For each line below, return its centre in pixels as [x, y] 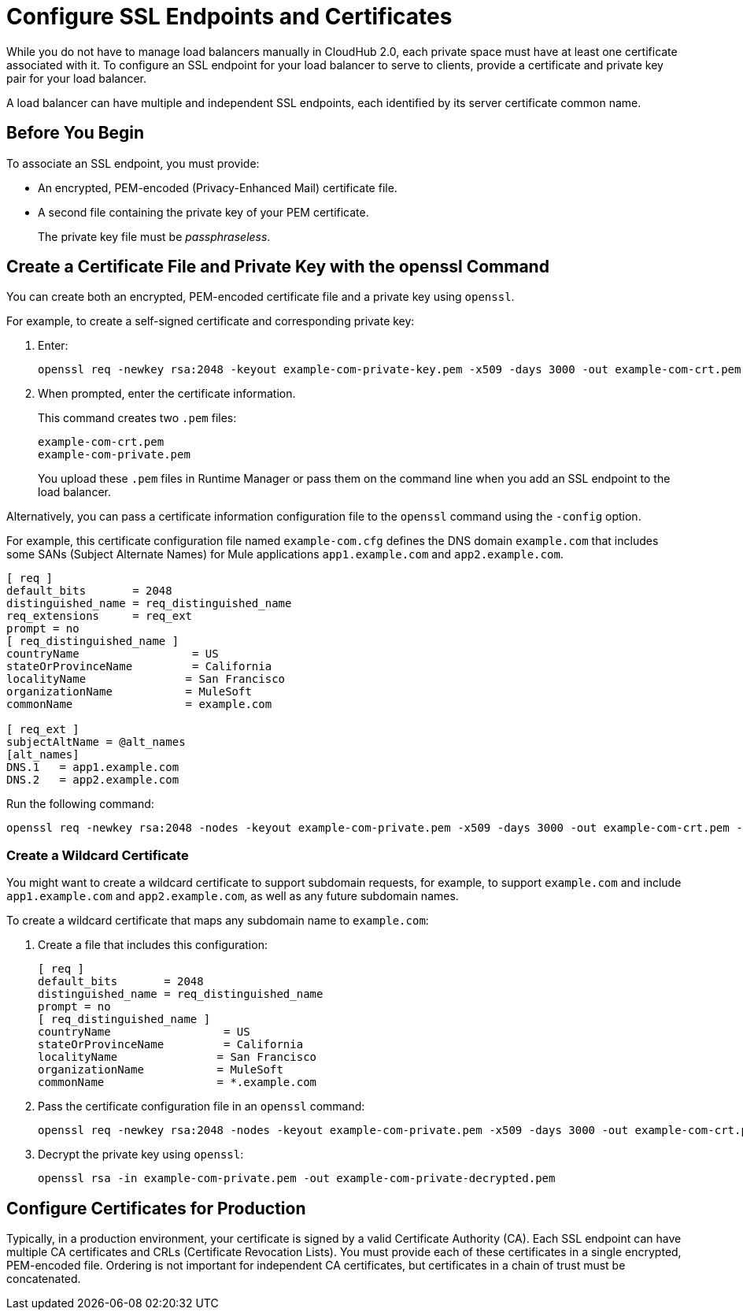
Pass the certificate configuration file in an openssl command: [201, 1107]
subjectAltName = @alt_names [96, 742]
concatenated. [44, 1279]
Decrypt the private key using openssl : [141, 1155]
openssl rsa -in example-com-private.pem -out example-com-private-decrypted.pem [297, 1179]
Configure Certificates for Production [156, 1208]
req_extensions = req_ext [100, 616]
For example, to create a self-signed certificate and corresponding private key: [211, 321]
